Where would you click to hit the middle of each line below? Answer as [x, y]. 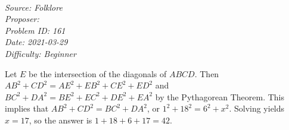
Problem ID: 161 [35, 30]
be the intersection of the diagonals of [98, 73]
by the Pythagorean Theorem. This [220, 96]
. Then [207, 73]
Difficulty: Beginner [41, 53]
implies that [27, 108]
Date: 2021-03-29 [36, 42]
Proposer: [22, 19]
